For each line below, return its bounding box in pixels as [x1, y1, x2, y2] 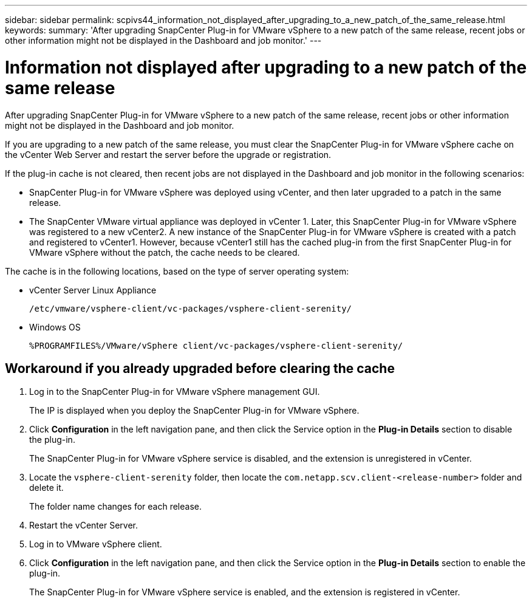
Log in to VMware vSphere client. [29, 539, 162, 550]
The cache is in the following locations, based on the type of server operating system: [5, 265, 349, 276]
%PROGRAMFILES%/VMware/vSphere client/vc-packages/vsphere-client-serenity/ [29, 340, 403, 351]
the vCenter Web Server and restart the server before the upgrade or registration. [5, 149, 332, 160]
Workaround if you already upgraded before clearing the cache [5, 360, 395, 376]
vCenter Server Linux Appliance [29, 284, 157, 295]
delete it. [29, 482, 64, 493]
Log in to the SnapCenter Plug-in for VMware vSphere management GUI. [29, 386, 320, 397]
